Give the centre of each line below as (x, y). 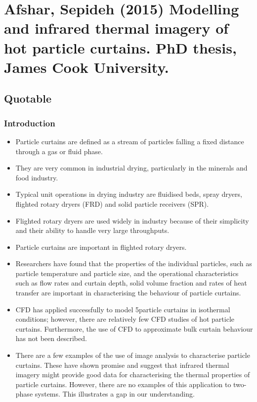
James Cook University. (86, 67)
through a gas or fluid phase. (59, 151)
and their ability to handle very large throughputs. (92, 230)
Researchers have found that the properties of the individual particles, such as (134, 263)
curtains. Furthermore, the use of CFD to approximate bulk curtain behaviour (134, 328)
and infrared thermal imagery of (116, 28)
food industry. (37, 177)
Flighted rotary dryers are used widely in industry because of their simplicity (132, 220)
